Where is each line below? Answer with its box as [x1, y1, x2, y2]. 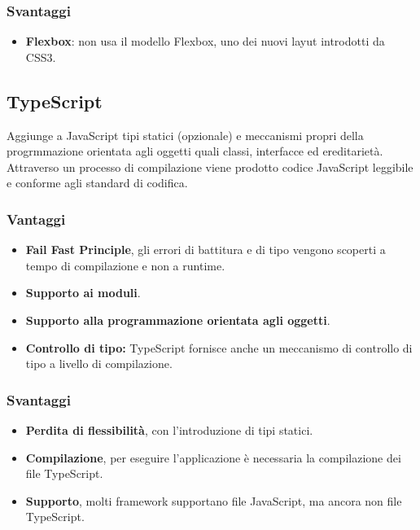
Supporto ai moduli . [25, 284, 141, 301]
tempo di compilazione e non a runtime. [25, 256, 225, 274]
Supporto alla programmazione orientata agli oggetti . [25, 311, 330, 328]
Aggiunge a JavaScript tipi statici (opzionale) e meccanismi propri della [7, 126, 364, 143]
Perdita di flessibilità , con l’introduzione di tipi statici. [25, 421, 313, 438]
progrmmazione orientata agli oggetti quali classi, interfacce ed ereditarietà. [7, 142, 383, 160]
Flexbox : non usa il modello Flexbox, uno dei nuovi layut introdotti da [25, 33, 385, 50]
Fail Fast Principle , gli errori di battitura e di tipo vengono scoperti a [25, 241, 386, 258]
